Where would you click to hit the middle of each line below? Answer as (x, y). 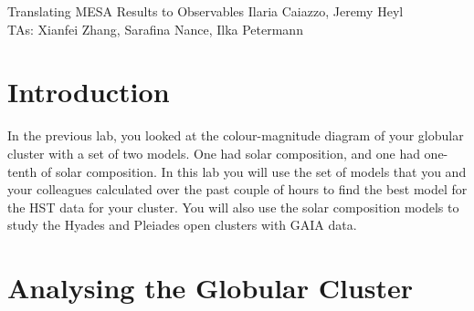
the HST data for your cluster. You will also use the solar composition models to (233, 207)
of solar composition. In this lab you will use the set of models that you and (253, 171)
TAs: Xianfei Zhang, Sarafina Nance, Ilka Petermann (155, 29)
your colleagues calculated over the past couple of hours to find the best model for (237, 189)
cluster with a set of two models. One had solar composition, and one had (214, 153)
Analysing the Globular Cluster (211, 288)
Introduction (89, 92)
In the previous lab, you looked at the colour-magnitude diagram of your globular (236, 135)
